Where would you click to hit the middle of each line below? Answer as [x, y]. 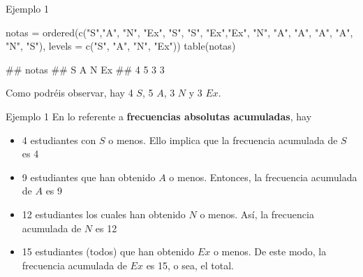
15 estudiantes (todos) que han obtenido [108, 251]
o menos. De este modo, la [270, 251]
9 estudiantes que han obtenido [89, 177]
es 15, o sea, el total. [190, 265]
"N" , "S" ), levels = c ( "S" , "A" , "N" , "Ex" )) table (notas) [121, 46]
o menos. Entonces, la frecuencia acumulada [263, 177]
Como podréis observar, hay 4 [69, 93]
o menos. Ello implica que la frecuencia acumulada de [223, 140]
